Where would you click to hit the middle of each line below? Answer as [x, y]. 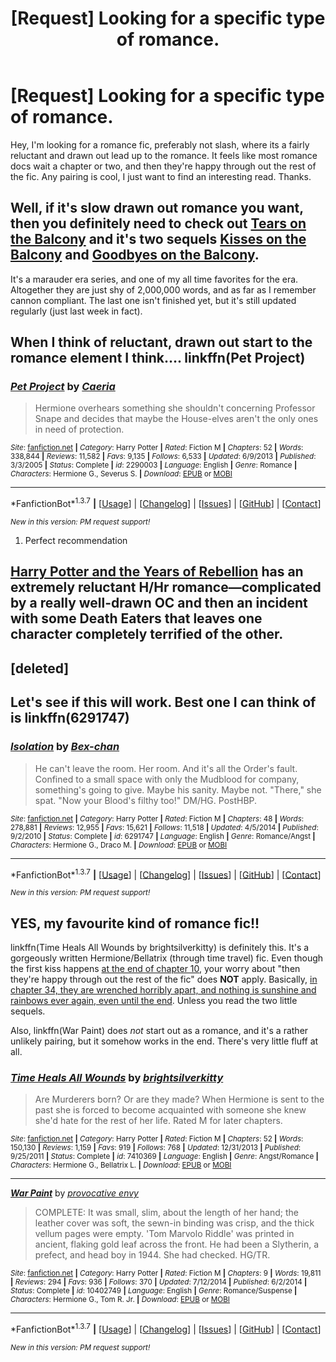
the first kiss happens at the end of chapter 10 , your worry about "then [155, 969]
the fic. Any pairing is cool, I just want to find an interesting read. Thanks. [161, 176]
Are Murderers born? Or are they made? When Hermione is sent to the [179, 1099]
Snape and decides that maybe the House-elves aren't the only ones [176, 419]
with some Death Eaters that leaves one [136, 618]
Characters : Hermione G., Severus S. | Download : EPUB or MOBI [121, 474]
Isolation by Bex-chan [65, 747]
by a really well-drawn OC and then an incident [159, 603]
